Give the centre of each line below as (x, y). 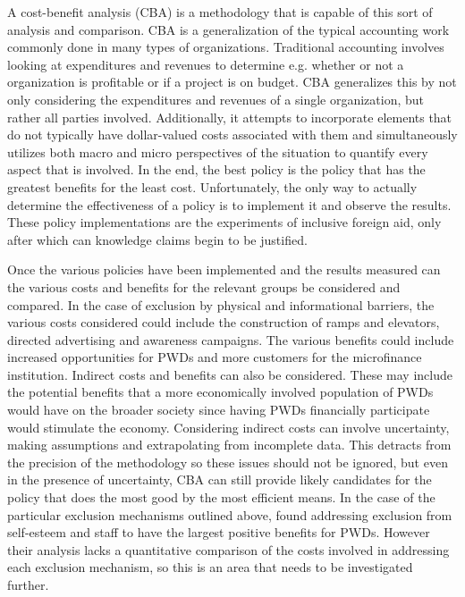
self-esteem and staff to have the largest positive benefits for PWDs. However (219, 532)
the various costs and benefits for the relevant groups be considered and (204, 286)
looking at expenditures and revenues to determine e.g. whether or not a (206, 64)
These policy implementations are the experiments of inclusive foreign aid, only (224, 222)
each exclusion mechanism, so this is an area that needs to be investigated (210, 567)
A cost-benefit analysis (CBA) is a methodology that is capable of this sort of (220, 12)
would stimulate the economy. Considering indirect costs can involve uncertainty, (228, 427)
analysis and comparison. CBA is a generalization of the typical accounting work (228, 29)
